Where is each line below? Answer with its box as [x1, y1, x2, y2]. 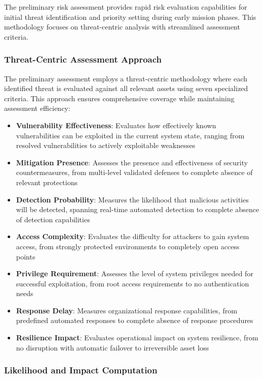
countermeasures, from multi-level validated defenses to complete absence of [16, 167, 253, 178]
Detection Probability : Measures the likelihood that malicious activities [16, 194, 249, 205]
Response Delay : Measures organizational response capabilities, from [16, 305, 238, 315]
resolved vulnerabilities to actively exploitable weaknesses [16, 140, 195, 151]
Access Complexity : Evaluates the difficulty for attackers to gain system [16, 231, 249, 242]
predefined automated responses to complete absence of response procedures [16, 315, 253, 326]
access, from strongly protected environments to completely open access [16, 241, 240, 251]
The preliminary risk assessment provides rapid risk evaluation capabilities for [4, 2, 247, 12]
